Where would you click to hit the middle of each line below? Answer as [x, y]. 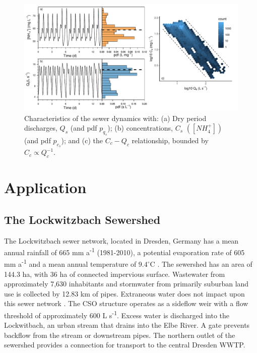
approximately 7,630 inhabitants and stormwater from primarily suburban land [126, 284]
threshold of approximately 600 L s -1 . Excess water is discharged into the [117, 314]
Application [45, 187]
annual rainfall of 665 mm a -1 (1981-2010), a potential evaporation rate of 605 [124, 251]
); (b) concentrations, [140, 128]
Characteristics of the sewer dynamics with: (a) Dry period [115, 118]
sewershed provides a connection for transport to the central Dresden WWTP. [125, 345]
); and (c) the [82, 140]
